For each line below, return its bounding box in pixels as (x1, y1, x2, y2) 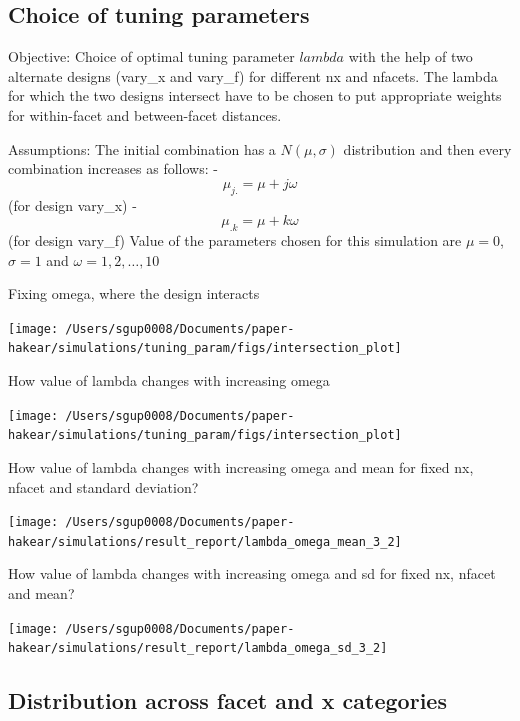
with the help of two (348, 46, 473, 67)
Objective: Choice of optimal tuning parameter (8, 46, 295, 67)
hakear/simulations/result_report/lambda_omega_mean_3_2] (8, 534, 402, 549)
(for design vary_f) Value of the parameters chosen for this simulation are (8, 229, 462, 250)
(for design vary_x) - (8, 194, 137, 215)
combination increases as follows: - (8, 158, 218, 179)
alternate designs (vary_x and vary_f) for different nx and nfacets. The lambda (8, 65, 498, 86)
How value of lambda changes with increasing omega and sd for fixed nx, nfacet (8, 563, 496, 584)
